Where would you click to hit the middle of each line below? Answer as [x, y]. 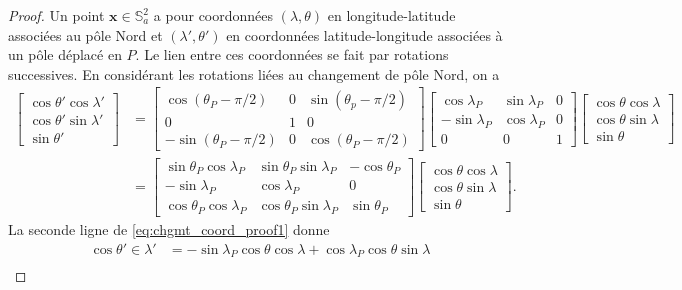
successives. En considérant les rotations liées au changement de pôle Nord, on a [254, 73]
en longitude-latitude [391, 15]
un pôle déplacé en [65, 54]
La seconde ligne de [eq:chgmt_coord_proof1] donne [169, 229]
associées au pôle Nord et [85, 34]
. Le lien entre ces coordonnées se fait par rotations [292, 54]
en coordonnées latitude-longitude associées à [364, 34]
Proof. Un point [56, 15]
